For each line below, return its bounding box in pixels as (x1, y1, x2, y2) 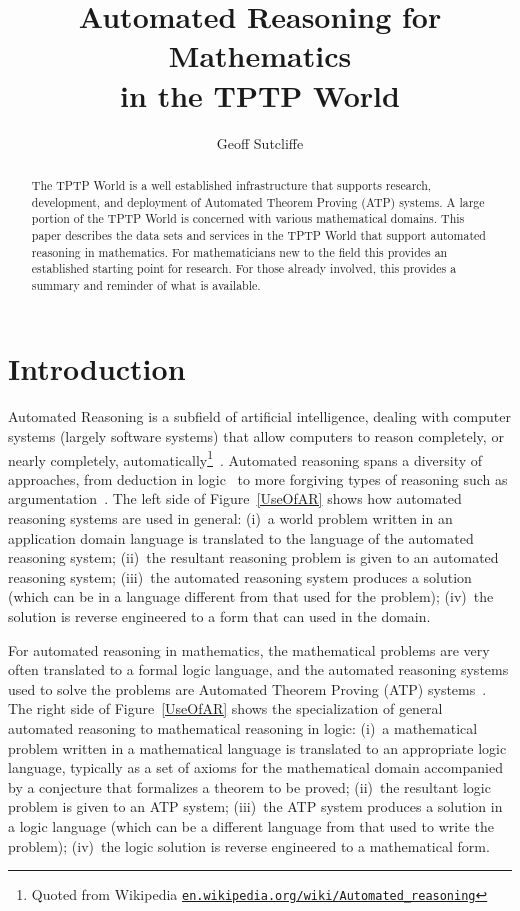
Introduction (8, 348, 186, 389)
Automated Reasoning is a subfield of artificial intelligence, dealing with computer (8, 406, 511, 427)
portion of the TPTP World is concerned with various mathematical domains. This (31, 210, 465, 227)
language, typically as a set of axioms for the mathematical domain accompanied (8, 757, 503, 778)
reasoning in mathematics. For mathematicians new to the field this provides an (31, 243, 448, 260)
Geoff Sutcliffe (216, 132, 304, 153)
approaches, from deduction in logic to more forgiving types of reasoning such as (8, 468, 508, 489)
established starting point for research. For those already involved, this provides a (31, 260, 457, 277)
